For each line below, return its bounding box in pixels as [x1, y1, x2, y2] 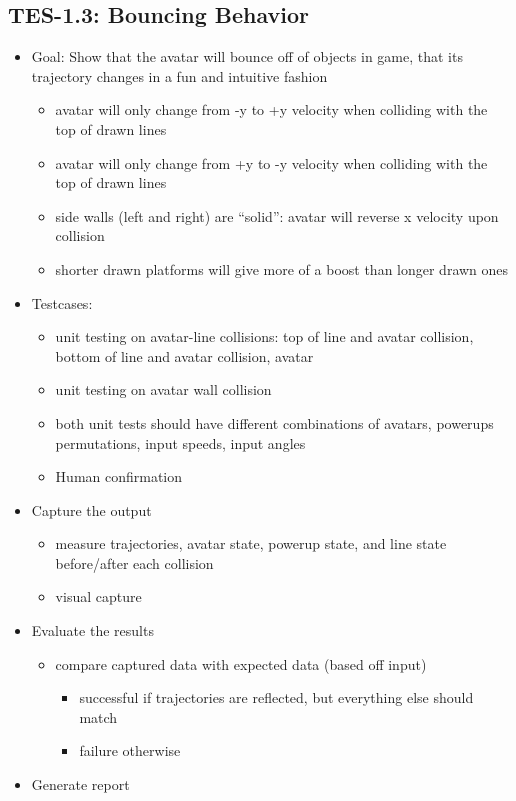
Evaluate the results [31, 620, 154, 641]
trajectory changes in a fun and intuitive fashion [31, 65, 328, 86]
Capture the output [31, 499, 152, 520]
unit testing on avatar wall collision [55, 379, 272, 400]
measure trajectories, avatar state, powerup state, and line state [55, 533, 447, 554]
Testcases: [31, 292, 93, 313]
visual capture [55, 586, 142, 607]
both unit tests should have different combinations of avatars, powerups [55, 412, 494, 433]
